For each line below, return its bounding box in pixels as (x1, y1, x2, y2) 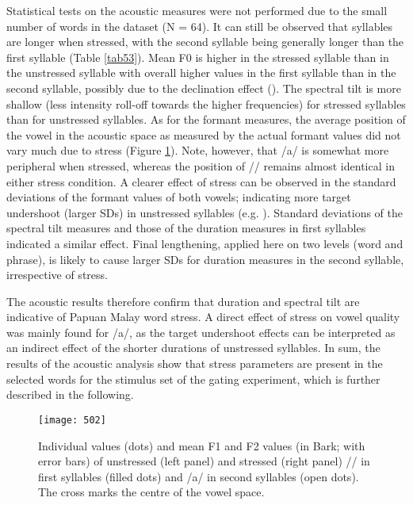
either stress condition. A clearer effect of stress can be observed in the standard (6, 173, 396, 189)
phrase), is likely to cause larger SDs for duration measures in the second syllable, (6, 251, 404, 267)
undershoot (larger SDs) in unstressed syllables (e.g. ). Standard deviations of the (6, 204, 403, 220)
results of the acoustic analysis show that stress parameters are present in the (6, 355, 383, 372)
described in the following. (6, 386, 134, 403)
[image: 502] (38, 414, 106, 426)
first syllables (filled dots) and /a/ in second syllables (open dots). (38, 468, 359, 484)
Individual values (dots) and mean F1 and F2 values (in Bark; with (38, 437, 365, 453)
